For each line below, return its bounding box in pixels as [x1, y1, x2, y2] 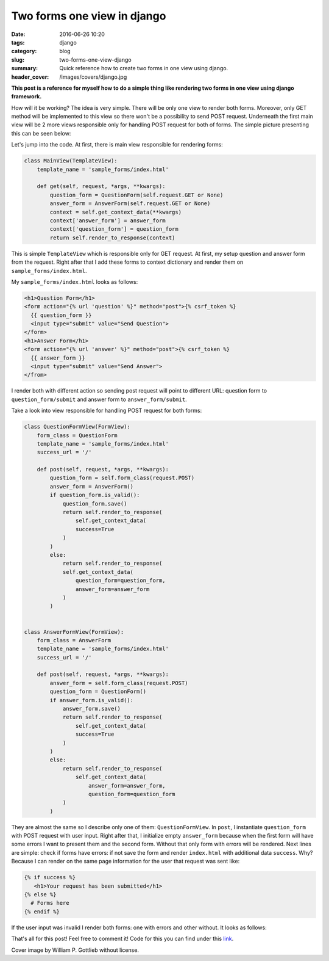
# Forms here [30, 899, 69, 907]
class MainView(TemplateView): [24, 158, 118, 164]
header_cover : [11, 73, 49, 81]
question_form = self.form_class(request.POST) [49, 474, 195, 482]
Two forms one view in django [11, 9, 166, 23]
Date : [11, 31, 26, 38]
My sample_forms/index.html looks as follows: [11, 278, 138, 285]
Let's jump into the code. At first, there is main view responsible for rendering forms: [11, 141, 224, 148]
